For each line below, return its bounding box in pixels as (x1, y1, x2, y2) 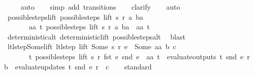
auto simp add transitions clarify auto (20, 2, 180, 12)
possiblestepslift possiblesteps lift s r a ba (7, 11, 143, 22)
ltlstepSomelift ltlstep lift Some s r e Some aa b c (7, 41, 176, 52)
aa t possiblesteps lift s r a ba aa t (28, 21, 150, 32)
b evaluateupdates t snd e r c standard (4, 61, 152, 71)
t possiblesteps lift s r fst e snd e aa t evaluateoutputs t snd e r (28, 51, 250, 61)
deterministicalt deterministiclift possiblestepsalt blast (7, 31, 185, 42)
